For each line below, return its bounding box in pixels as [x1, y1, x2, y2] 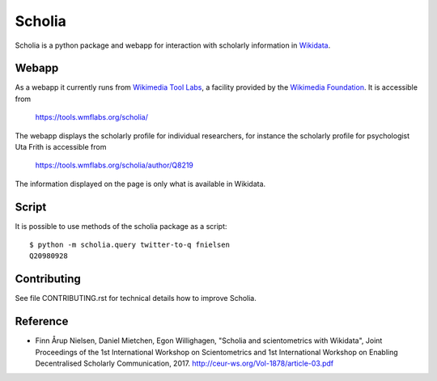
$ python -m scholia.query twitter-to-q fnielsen [29, 240, 231, 250]
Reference [15, 315, 69, 328]
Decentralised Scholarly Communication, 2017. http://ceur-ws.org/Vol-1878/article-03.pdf [35, 358, 334, 368]
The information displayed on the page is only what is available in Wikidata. [15, 179, 266, 188]
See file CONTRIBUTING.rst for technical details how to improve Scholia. [15, 294, 257, 303]
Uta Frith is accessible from [15, 142, 107, 152]
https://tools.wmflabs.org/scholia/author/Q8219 [35, 160, 194, 170]
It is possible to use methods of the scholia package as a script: [15, 221, 227, 231]
